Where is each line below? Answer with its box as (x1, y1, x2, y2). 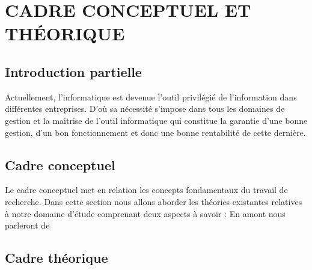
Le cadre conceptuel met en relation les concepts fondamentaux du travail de (5, 183, 288, 196)
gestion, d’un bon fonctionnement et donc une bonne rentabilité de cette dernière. (5, 126, 306, 138)
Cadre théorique (5, 248, 108, 267)
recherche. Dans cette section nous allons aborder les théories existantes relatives (5, 195, 302, 207)
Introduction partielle (5, 62, 142, 81)
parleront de (5, 219, 50, 232)
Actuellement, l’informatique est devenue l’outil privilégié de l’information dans (5, 90, 297, 103)
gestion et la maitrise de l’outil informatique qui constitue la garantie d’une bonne (5, 114, 308, 126)
